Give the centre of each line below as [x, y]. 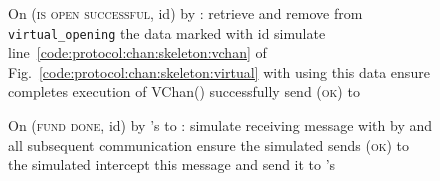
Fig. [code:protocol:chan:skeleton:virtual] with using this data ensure [219, 71]
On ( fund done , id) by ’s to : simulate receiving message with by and [220, 125]
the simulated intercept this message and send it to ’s [172, 164]
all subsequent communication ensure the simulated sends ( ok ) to [209, 144]
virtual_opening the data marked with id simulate [167, 32]
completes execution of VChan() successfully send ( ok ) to [184, 91]
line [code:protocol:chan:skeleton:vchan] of [137, 52]
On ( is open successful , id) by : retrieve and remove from [185, 13]
